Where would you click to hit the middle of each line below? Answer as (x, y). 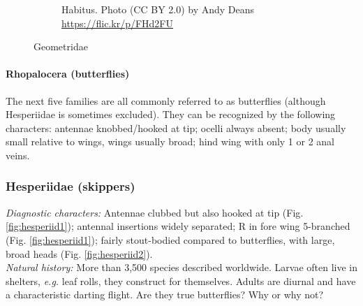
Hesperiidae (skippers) (71, 186)
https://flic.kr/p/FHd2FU (117, 23)
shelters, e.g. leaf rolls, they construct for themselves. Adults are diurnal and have (181, 280)
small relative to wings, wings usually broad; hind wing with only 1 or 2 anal (170, 141)
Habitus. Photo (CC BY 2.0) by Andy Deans (158, 9)
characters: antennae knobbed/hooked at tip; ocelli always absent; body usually (176, 127)
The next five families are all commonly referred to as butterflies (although (166, 100)
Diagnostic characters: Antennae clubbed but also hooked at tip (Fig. (155, 212)
